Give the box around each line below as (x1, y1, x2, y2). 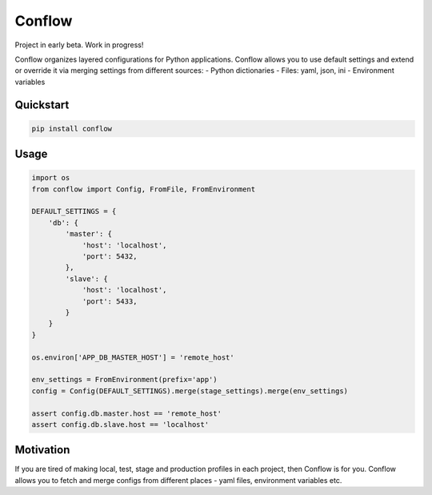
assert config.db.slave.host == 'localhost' (31, 420, 210, 429)
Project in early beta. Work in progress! (14, 40, 144, 50)
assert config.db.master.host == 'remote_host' (31, 408, 222, 418)
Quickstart (14, 98, 70, 111)
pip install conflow (31, 124, 112, 133)
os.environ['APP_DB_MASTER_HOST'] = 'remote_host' (31, 352, 235, 362)
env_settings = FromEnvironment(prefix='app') (31, 375, 218, 384)
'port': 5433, (82, 296, 138, 306)
